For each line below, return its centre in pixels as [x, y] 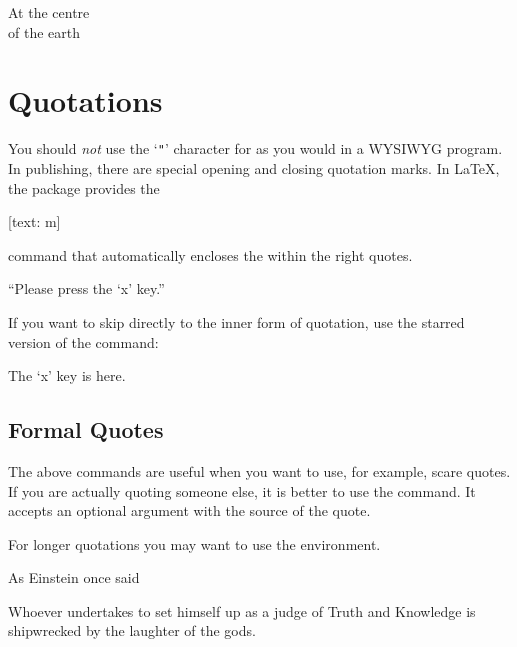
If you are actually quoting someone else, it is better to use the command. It [242, 490]
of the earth [44, 31]
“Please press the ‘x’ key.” [86, 288]
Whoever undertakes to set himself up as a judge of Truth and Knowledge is [242, 610]
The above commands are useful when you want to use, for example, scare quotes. [259, 470]
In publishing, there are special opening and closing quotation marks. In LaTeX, [254, 167]
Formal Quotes [86, 429]
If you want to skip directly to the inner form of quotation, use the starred [236, 321]
